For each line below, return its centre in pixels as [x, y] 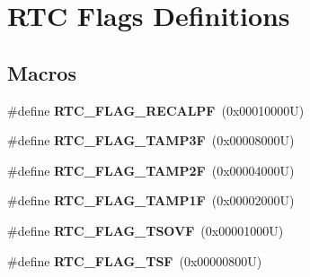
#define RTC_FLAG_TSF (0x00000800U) [135, 260]
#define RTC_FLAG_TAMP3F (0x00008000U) [151, 140]
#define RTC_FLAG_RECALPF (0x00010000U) [156, 110]
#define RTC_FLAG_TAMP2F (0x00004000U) [151, 170]
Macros [42, 72]
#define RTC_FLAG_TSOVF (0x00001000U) [146, 230]
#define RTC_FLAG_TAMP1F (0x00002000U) [151, 200]
